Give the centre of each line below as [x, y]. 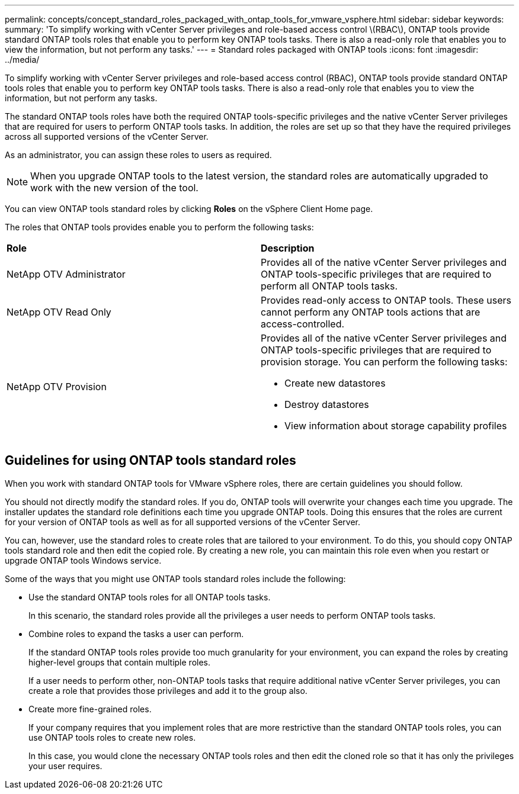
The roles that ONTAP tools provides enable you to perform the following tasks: [159, 227]
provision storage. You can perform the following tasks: [384, 362]
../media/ [22, 60]
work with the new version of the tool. [114, 188]
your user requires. [65, 766]
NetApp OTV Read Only [59, 312]
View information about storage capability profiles [396, 426]
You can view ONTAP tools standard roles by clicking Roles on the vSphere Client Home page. [189, 209]
